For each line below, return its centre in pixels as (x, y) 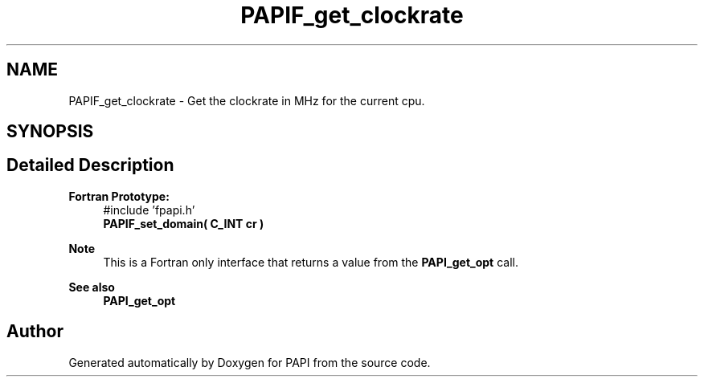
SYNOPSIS (50, 132)
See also (92, 287)
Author (35, 332)
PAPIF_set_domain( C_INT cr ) (184, 223)
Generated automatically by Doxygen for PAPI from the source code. (250, 362)
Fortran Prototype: (119, 196)
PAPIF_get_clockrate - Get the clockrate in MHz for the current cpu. (247, 100)
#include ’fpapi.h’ (149, 210)
